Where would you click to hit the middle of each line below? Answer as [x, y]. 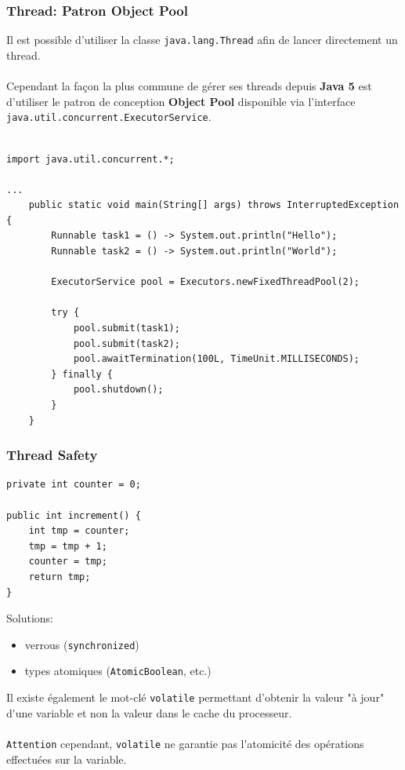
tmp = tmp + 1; [68, 546]
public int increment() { [74, 515]
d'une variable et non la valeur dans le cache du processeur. [149, 712]
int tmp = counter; [79, 531]
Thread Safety [52, 455]
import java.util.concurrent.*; [90, 159]
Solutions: [30, 618]
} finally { [82, 374]
